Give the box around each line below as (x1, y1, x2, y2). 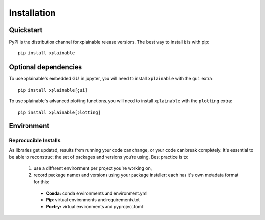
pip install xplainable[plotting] (18, 109, 101, 115)
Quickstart (9, 26, 43, 34)
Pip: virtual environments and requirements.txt (46, 197, 140, 203)
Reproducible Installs (9, 137, 61, 144)
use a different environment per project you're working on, (33, 165, 152, 171)
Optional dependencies (9, 63, 82, 71)
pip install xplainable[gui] (18, 87, 88, 93)
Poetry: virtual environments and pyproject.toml (46, 204, 143, 210)
